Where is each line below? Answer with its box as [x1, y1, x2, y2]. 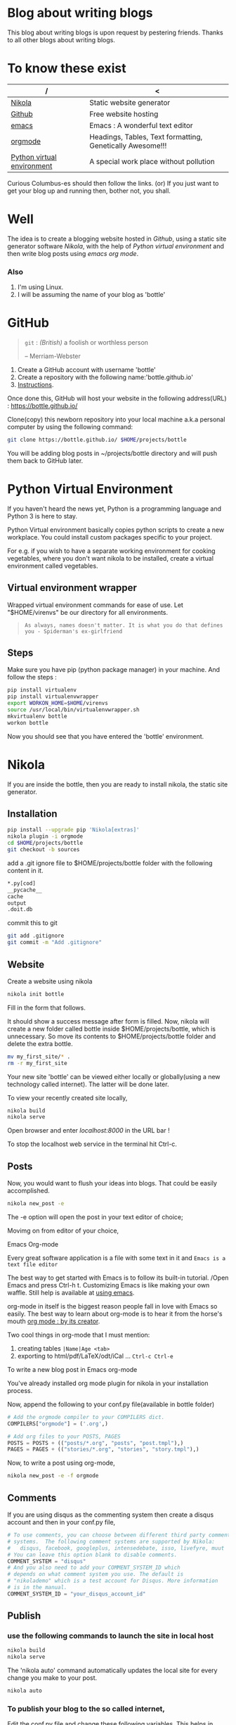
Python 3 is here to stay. [7, 511, 78, 520]
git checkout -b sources [7, 846, 80, 853]
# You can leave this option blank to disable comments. [7, 1551, 178, 1558]
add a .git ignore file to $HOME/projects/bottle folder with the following [7, 858, 213, 867]
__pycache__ [7, 886, 42, 893]
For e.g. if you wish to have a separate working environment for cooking [7, 547, 216, 555]
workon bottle [7, 719, 49, 726]
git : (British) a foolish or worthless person [24, 338, 149, 347]
